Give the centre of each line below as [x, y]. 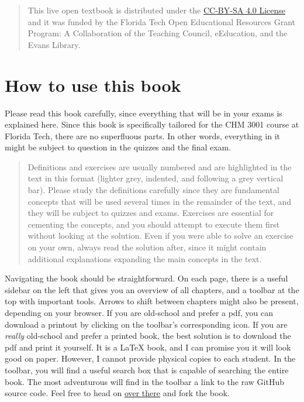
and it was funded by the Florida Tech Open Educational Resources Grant [162, 21]
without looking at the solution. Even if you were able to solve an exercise [160, 236]
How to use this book [93, 85]
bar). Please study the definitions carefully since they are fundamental [153, 190]
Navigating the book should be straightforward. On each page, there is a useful [146, 278]
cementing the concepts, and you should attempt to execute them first [154, 224]
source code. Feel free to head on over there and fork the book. [117, 393]
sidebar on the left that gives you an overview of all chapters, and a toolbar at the [152, 289]
